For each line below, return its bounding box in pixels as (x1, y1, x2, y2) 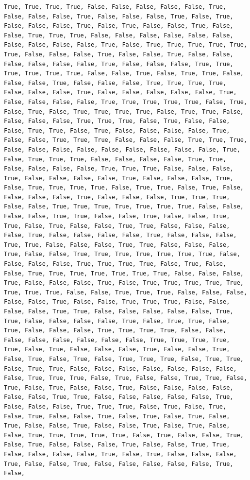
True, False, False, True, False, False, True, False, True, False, (4, 422, 230, 429)
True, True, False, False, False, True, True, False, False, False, (4, 241, 230, 248)
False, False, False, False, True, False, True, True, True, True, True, (4, 41, 248, 49)
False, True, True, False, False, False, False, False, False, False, (4, 365, 237, 372)
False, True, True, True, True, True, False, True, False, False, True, (4, 431, 244, 439)
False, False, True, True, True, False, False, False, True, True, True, (4, 137, 248, 144)
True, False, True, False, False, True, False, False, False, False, (4, 384, 233, 391)
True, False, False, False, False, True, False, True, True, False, (4, 317, 230, 325)
